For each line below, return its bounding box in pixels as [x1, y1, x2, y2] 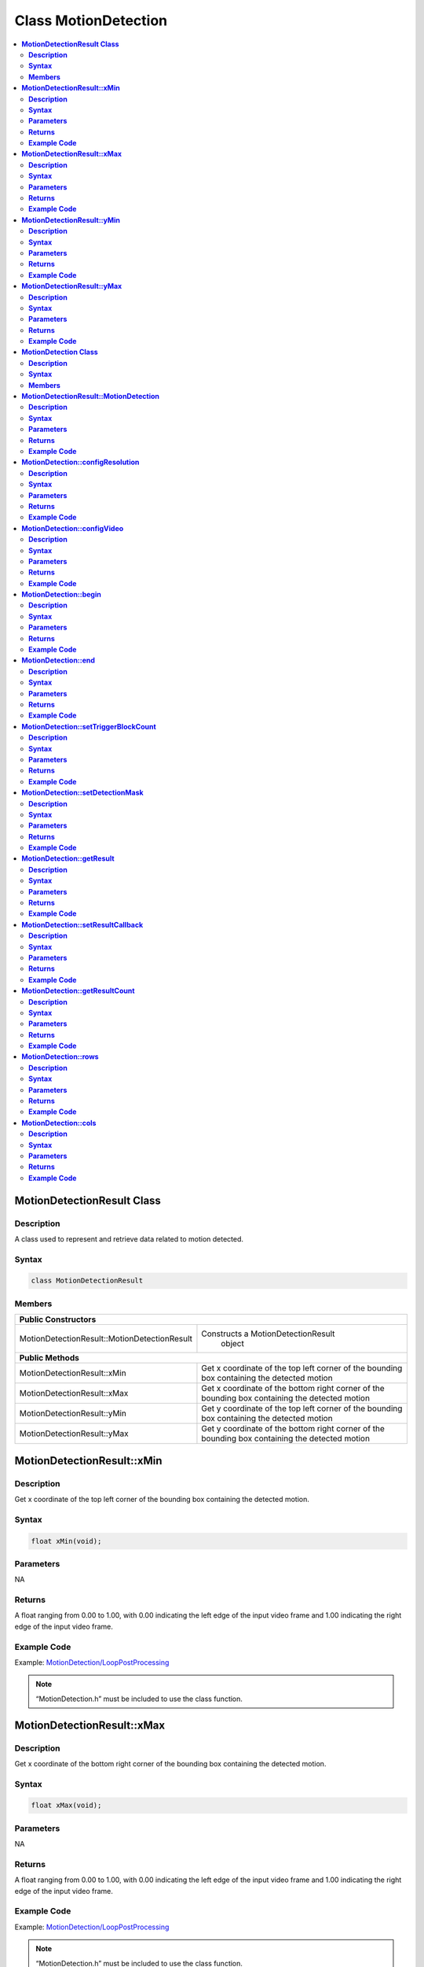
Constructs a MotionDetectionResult [201, 1328, 335, 1339]
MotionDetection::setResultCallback [21, 920, 144, 929]
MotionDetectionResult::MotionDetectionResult [19, 1334, 192, 1345]
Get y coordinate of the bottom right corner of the [201, 1423, 385, 1434]
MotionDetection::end [21, 655, 96, 665]
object [221, 1338, 245, 1349]
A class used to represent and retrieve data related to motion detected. [14, 1234, 243, 1243]
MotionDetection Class [21, 347, 98, 357]
